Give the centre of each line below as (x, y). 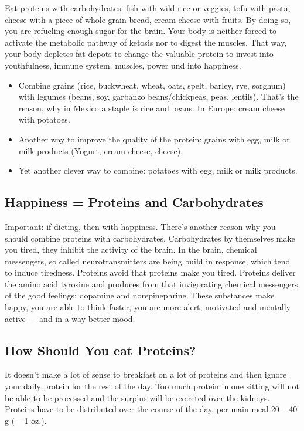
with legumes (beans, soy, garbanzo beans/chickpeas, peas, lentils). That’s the (158, 96)
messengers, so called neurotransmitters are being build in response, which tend (148, 261)
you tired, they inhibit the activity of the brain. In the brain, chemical (131, 250)
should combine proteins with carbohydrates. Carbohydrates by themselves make (150, 238)
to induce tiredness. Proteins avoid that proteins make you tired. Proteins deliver (150, 272)
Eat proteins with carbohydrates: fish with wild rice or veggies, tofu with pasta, (148, 8)
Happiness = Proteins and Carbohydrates (134, 202)
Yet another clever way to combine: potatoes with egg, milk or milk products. (158, 170)
